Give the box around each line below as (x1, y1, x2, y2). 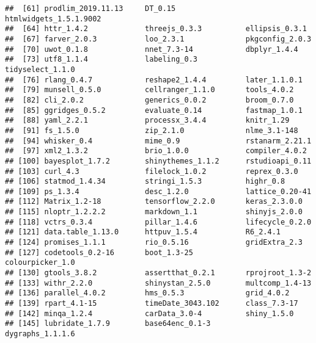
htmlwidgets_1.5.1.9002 (5, 14, 101, 23)
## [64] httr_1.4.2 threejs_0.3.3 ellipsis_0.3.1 (5, 24, 307, 34)
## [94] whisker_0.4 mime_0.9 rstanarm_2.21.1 (5, 136, 312, 145)
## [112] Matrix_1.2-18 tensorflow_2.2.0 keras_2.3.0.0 (5, 197, 303, 206)
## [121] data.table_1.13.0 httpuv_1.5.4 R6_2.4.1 (5, 228, 281, 237)
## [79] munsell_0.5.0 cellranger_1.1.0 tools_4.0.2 (5, 85, 294, 95)
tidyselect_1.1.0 (5, 65, 75, 74)
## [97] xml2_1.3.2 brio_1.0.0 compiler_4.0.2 (5, 146, 307, 156)
